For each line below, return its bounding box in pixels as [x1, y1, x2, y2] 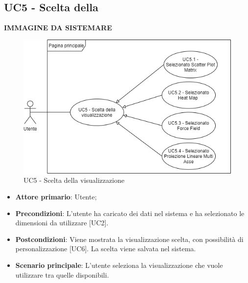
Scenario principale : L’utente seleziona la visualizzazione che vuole [15, 260, 223, 270]
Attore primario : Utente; [15, 192, 97, 202]
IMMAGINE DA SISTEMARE [4, 22, 113, 33]
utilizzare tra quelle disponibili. [15, 269, 109, 280]
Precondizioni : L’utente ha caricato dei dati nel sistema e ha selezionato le [15, 208, 245, 218]
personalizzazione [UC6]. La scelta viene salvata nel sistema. [15, 243, 196, 254]
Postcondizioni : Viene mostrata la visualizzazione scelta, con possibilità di [15, 234, 244, 244]
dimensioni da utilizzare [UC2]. [15, 218, 109, 228]
